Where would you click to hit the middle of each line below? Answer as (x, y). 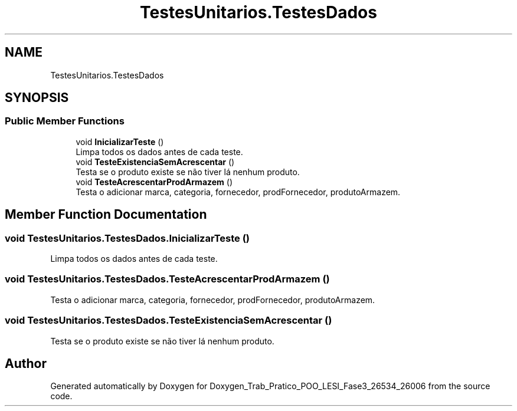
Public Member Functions (65, 121)
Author (26, 363)
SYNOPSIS (37, 98)
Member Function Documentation (106, 215)
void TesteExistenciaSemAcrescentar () (155, 162)
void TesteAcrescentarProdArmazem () (154, 182)
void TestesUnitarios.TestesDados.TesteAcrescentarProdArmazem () (167, 279)
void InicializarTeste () (120, 142)
